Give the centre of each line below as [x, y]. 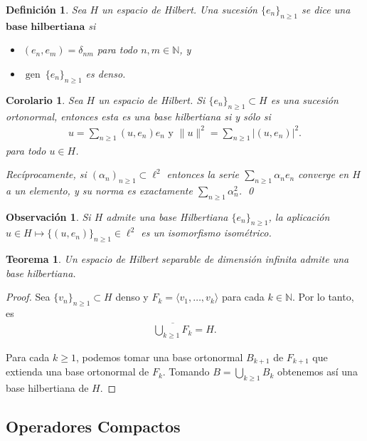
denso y [132, 297]
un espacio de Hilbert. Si [152, 99]
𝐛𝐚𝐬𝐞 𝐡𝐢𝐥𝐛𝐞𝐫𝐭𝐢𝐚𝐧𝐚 [46, 27]
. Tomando [186, 372]
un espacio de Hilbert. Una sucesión [180, 9]
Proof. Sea [28, 297]
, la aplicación [299, 216]
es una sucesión [304, 99]
